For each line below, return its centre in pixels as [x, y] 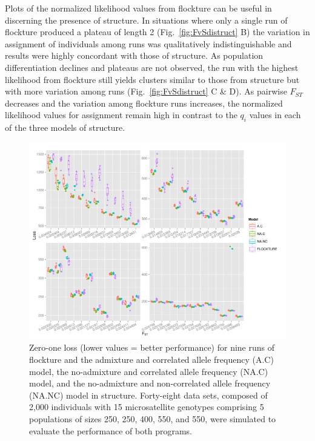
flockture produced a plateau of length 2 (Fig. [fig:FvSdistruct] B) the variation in [157, 32]
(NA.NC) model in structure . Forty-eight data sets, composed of [148, 395]
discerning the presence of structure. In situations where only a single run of [146, 20]
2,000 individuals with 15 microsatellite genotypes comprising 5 [147, 407]
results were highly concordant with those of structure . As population [134, 55]
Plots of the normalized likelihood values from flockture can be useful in [138, 8]
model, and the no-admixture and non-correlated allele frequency [150, 383]
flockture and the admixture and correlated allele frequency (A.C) [151, 359]
